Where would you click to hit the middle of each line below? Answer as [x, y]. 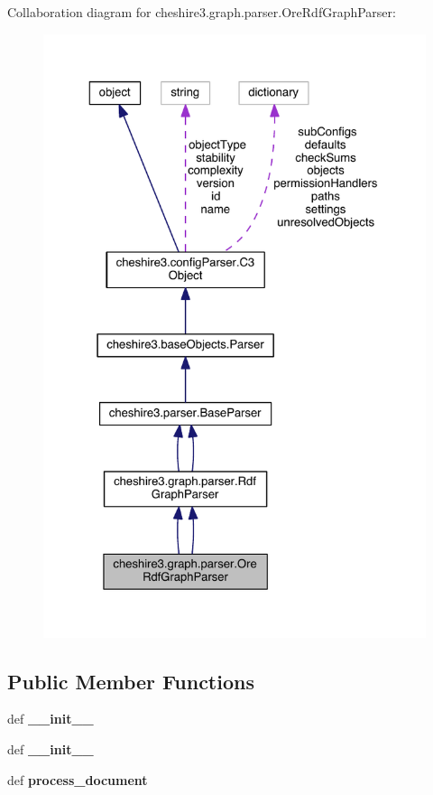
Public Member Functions [131, 681]
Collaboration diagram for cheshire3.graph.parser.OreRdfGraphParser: [202, 12]
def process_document [78, 779]
